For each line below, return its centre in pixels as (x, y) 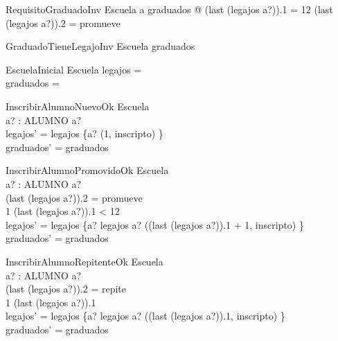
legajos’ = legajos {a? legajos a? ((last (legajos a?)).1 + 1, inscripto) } (155, 224)
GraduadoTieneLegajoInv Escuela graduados (100, 46)
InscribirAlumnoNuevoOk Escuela (78, 106)
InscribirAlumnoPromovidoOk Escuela (87, 170)
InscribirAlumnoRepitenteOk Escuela (84, 261)
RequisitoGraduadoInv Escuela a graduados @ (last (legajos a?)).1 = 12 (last (169, 9)
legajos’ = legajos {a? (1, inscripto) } (84, 133)
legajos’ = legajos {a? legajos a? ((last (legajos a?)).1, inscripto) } (145, 316)
